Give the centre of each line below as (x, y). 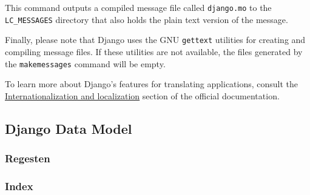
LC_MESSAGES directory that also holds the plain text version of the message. (147, 19)
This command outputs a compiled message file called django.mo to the (138, 7)
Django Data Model (69, 128)
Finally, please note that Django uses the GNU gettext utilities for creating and (155, 40)
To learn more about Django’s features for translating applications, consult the (152, 84)
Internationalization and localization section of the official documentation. (142, 95)
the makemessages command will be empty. (85, 63)
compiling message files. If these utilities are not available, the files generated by (154, 51)
